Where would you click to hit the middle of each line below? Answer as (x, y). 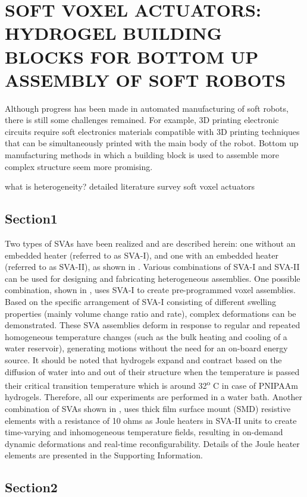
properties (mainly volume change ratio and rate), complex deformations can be (151, 313)
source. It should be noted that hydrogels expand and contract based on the (143, 359)
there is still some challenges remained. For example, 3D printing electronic (142, 120)
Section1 (31, 218)
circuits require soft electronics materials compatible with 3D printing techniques (152, 131)
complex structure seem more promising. (79, 166)
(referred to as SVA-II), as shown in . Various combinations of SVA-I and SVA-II (152, 267)
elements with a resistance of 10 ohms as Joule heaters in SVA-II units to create (151, 420)
